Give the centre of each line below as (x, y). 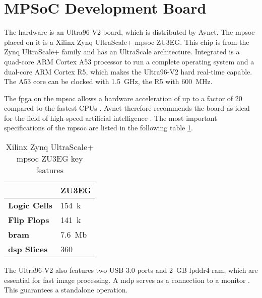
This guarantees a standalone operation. (66, 290)
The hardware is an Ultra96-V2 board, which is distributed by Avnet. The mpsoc (129, 32)
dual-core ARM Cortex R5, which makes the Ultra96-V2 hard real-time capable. (128, 71)
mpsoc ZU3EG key (50, 159)
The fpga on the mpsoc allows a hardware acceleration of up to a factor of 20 (123, 98)
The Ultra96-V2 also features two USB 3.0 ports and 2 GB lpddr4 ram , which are (131, 270)
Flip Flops (29, 220)
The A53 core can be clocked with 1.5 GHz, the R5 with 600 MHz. (108, 81)
